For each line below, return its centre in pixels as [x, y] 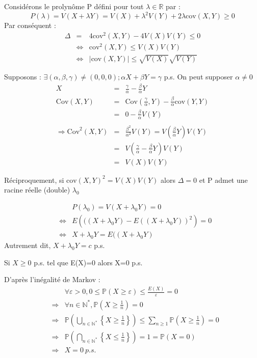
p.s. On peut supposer [198, 77]
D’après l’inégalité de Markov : [52, 279]
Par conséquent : [30, 25]
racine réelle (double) [37, 190]
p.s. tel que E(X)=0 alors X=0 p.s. [88, 262]
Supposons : [23, 77]
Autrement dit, [28, 245]
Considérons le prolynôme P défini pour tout [74, 6]
